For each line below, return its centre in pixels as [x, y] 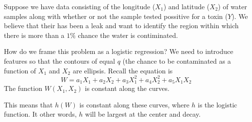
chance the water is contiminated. [128, 35]
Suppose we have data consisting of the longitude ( [80, 6]
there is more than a [34, 35]
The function [23, 88]
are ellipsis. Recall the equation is [123, 70]
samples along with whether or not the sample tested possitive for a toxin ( [116, 16]
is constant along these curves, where [134, 104]
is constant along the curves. [127, 88]
